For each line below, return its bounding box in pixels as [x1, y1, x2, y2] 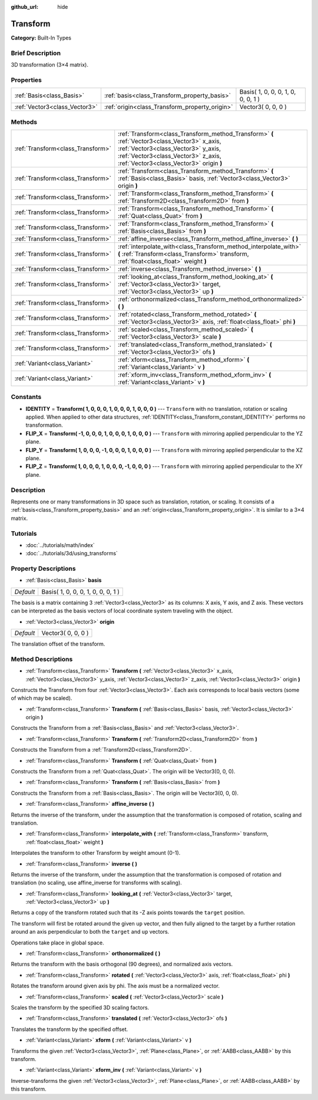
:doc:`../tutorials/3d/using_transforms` [25, 550, 118, 557]
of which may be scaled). [11, 694, 72, 702]
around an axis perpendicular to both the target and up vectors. [11, 928, 170, 936]
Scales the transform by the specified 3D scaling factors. [11, 1004, 150, 1011]
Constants [11, 393, 42, 401]
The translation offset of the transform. [11, 640, 105, 647]
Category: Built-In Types [11, 34, 72, 41]
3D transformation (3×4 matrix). [11, 61, 88, 68]
